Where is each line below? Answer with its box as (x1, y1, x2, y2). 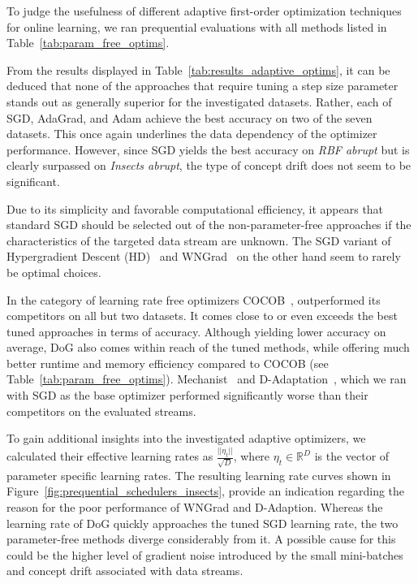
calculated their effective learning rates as (6, 448, 213, 465)
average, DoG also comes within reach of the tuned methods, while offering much (6, 339, 410, 356)
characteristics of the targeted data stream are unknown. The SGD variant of (6, 231, 391, 249)
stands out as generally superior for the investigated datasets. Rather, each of (6, 93, 392, 110)
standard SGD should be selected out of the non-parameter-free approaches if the (6, 216, 412, 233)
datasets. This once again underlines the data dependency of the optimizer (6, 125, 377, 142)
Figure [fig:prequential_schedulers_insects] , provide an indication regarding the (6, 482, 405, 500)
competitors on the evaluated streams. (6, 402, 196, 419)
